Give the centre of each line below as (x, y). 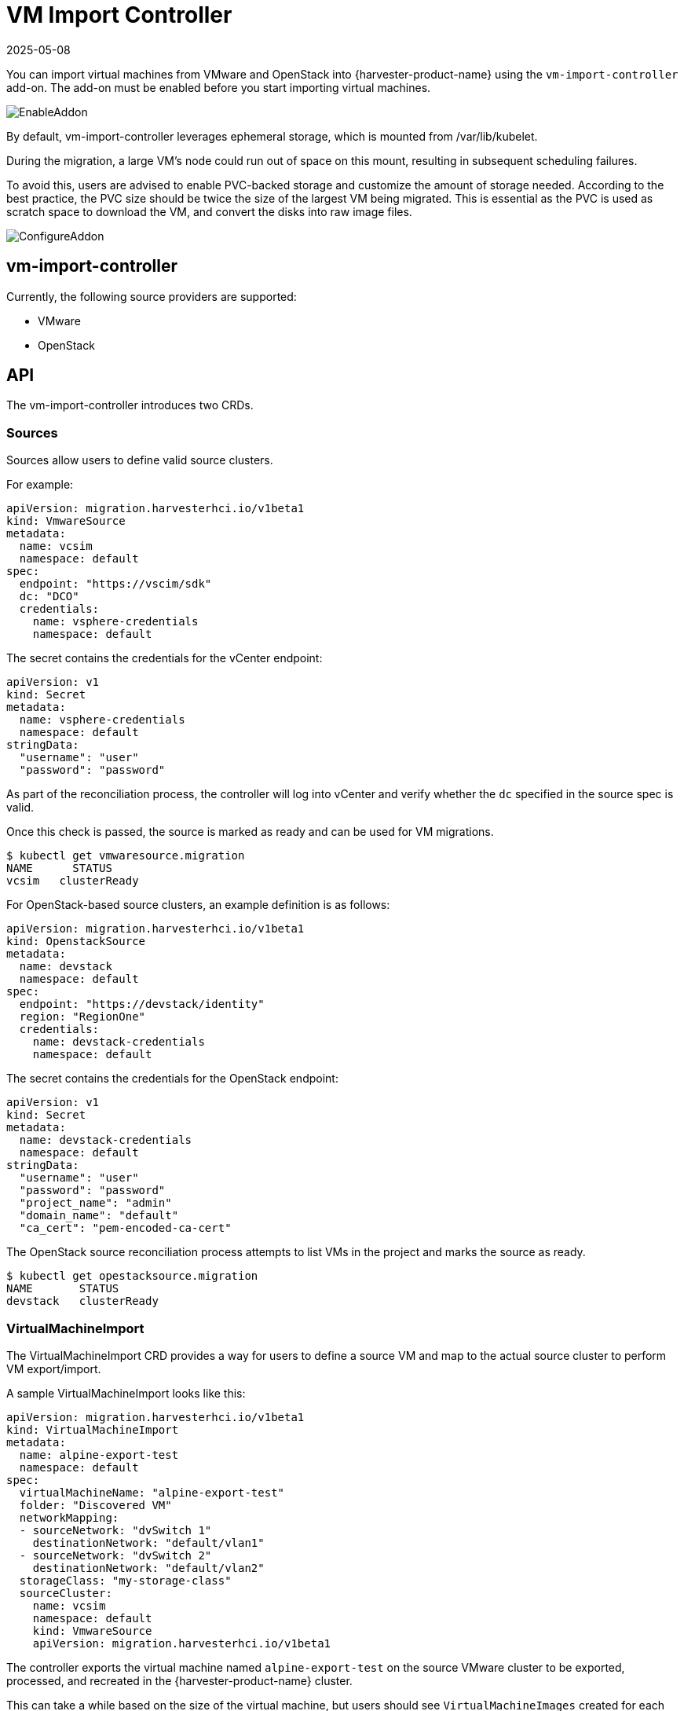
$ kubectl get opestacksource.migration (132, 1276)
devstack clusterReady (82, 1301)
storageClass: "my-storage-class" (125, 1580)
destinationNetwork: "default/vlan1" (148, 1542)
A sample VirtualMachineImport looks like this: (126, 1393)
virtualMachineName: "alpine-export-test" (152, 1492)
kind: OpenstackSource (76, 942)
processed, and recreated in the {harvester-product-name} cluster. (179, 1680)
